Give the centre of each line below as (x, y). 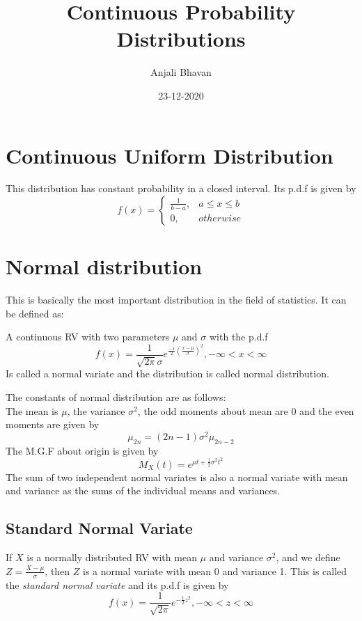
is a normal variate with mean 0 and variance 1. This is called (215, 571)
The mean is (32, 410)
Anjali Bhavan (181, 72)
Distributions (181, 39)
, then (57, 571)
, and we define (308, 557)
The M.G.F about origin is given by (82, 450)
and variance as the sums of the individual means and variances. (143, 490)
